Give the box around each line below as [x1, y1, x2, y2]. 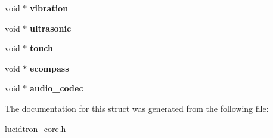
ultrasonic [30, 22, 72, 34]
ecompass [30, 62, 69, 74]
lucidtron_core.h [5, 122, 66, 134]
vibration [30, 2, 69, 14]
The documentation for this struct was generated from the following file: [5, 102, 269, 114]
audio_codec [30, 82, 83, 94]
